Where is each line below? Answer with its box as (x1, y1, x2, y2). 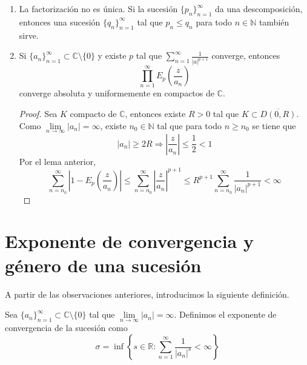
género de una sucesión (5, 252, 202, 277)
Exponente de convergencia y (5, 229, 254, 253)
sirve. (19, 28, 39, 41)
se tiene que (252, 119, 296, 132)
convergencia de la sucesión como (5, 321, 128, 334)
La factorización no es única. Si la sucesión (19, 2, 178, 15)
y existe (97, 49, 127, 62)
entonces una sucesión (19, 15, 101, 28)
